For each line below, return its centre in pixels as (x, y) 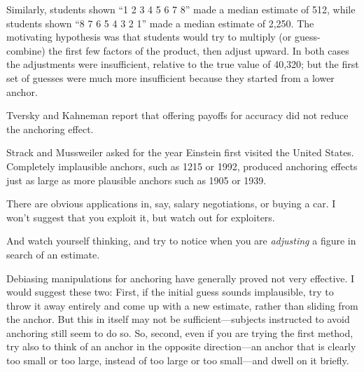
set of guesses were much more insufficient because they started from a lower (170, 77)
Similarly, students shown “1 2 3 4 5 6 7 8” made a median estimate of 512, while (181, 9)
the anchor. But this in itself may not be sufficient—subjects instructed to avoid (178, 319)
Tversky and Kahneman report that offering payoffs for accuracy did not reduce (177, 115)
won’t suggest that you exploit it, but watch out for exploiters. (141, 217)
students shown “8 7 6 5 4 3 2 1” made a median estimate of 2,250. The (160, 23)
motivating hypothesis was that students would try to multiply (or (149, 37)
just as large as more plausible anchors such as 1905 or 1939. (136, 180)
